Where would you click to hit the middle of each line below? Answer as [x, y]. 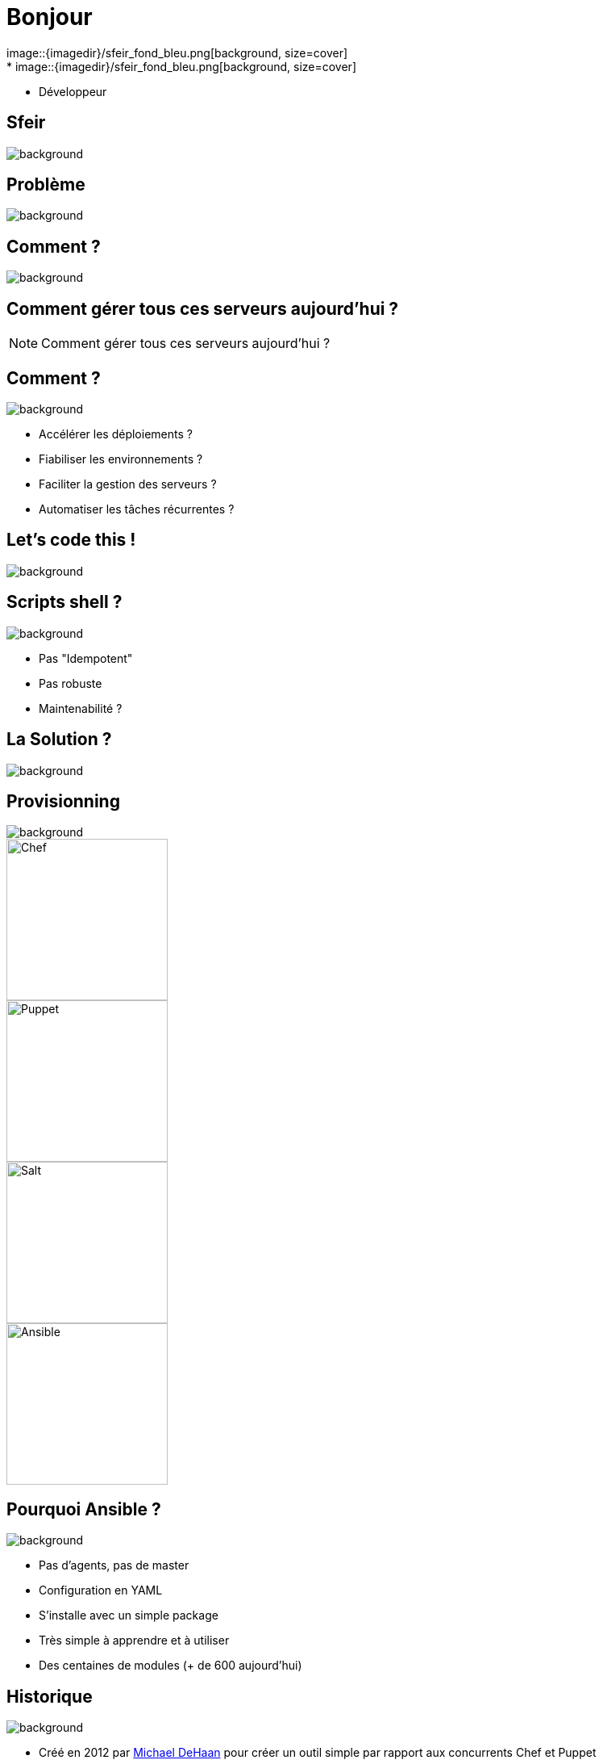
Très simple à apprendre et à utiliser [134, 1641]
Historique [50, 1696]
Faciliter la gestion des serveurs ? [128, 484]
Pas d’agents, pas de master [114, 1565]
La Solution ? [59, 740]
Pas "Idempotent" [86, 658]
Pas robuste [71, 683]
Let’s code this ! [71, 540]
